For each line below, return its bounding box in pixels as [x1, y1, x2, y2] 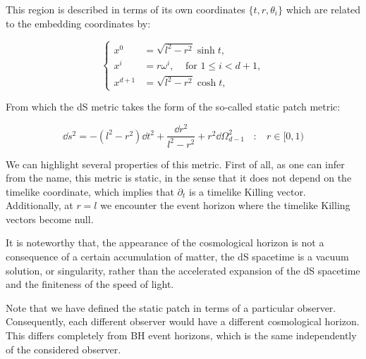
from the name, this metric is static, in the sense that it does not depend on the [6, 170, 352, 185]
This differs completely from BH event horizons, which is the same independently [6, 328, 357, 343]
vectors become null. [6, 211, 94, 226]
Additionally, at [6, 198, 73, 213]
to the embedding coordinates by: [6, 15, 151, 30]
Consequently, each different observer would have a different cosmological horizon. [6, 314, 360, 329]
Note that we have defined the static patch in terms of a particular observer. [6, 300, 336, 315]
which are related [286, 2, 361, 16]
